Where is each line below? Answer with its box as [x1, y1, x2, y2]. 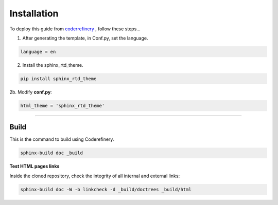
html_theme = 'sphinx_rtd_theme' [20, 103, 105, 108]
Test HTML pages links [9, 163, 60, 170]
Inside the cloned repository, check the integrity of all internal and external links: [9, 173, 180, 179]
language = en [20, 49, 56, 54]
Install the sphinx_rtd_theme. [22, 62, 83, 68]
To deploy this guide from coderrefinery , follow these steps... [9, 26, 141, 32]
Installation [9, 8, 59, 19]
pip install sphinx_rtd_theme [20, 76, 97, 82]
